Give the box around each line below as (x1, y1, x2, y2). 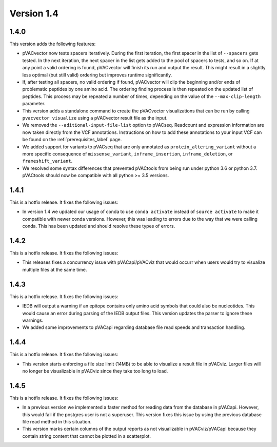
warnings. (22, 317, 44, 323)
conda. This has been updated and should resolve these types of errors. (22, 223, 175, 229)
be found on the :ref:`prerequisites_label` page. (22, 137, 122, 143)
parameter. (22, 101, 46, 107)
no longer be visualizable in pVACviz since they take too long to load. (22, 368, 168, 374)
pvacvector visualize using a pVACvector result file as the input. (22, 114, 168, 121)
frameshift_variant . (22, 158, 73, 164)
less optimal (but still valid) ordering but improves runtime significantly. (22, 72, 172, 78)
